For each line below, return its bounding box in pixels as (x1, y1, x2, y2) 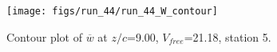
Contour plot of (6, 28, 82, 45)
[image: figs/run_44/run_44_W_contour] (6, 6, 218, 17)
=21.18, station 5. (184, 28, 271, 45)
